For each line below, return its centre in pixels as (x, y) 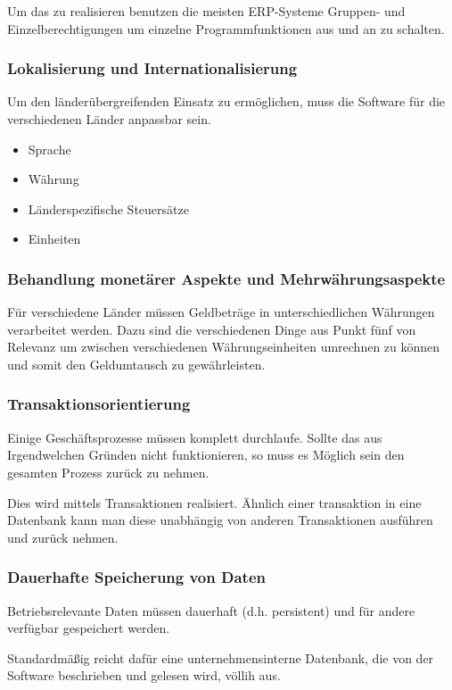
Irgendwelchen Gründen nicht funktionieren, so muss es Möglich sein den (206, 455)
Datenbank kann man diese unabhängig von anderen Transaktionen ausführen (220, 520)
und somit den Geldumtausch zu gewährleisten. (136, 364)
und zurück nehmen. (63, 537)
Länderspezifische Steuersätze (108, 208)
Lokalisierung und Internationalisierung (152, 68)
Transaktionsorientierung (99, 404)
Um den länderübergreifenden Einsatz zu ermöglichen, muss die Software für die (226, 101)
